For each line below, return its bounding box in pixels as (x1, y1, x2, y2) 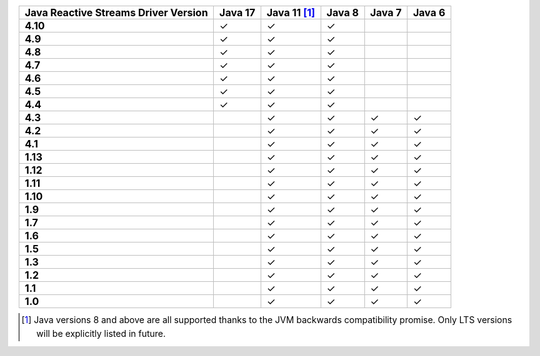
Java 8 (326, 6, 359, 19)
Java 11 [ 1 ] (266, 6, 316, 19)
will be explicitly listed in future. (36, 328, 167, 340)
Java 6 (413, 6, 446, 19)
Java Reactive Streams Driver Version (24, 6, 209, 19)
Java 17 (219, 6, 256, 19)
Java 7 (370, 6, 402, 19)
